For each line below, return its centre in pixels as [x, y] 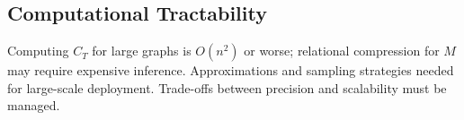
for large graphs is [142, 51]
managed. [34, 105]
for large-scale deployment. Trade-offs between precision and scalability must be [227, 87]
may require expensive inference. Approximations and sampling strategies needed [231, 70]
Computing [38, 51]
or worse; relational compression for [342, 51]
